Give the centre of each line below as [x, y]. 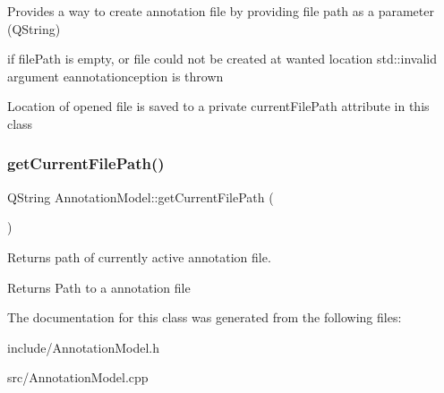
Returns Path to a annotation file [99, 287]
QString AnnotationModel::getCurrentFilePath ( [141, 196]
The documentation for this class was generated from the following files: [205, 317]
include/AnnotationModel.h [84, 347]
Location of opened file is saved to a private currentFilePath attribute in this [218, 106]
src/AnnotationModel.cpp [78, 377]
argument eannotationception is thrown [115, 76]
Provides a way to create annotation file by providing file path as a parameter [221, 11]
